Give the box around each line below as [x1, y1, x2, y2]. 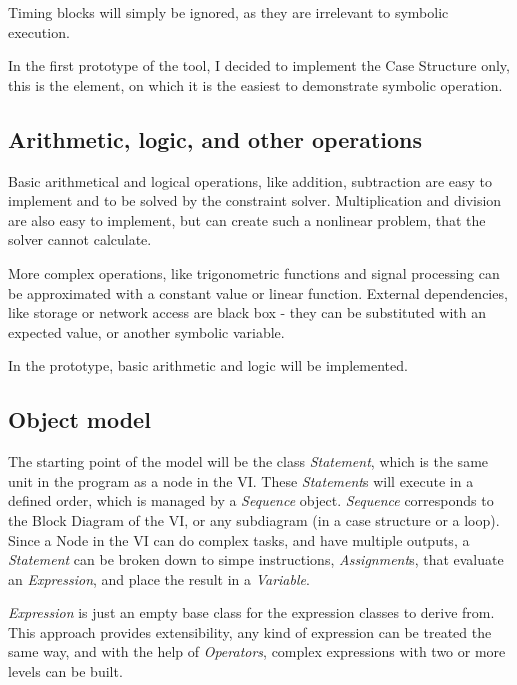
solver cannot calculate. [8, 229, 152, 250]
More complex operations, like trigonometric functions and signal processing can [8, 262, 500, 283]
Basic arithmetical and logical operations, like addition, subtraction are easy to [8, 170, 493, 191]
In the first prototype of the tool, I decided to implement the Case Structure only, [8, 55, 510, 76]
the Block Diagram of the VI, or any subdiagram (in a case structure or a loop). [8, 509, 500, 530]
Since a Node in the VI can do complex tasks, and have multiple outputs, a [8, 529, 470, 550]
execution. [8, 21, 70, 42]
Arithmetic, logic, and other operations [8, 123, 423, 154]
